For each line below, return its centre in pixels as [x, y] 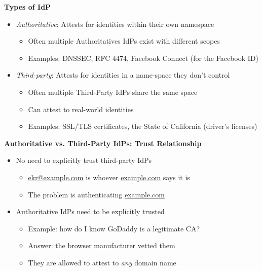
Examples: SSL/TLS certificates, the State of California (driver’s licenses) [143, 126]
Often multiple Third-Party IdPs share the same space [113, 92]
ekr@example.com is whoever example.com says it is [109, 177]
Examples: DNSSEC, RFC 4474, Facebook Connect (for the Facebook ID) [143, 58]
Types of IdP [28, 7]
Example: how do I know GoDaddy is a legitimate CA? [114, 228]
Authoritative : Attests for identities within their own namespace [115, 24]
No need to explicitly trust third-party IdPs [84, 160]
